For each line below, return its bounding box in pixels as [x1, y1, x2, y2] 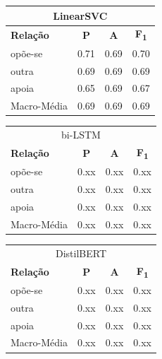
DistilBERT [55, 245, 107, 260]
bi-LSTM [61, 127, 101, 142]
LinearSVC [53, 8, 108, 23]
